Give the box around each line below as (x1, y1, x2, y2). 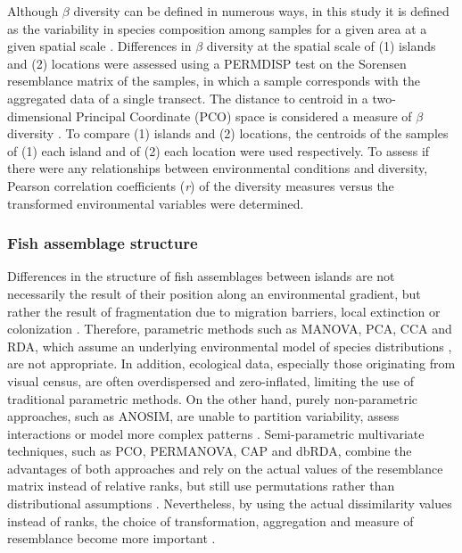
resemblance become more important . (7, 529, 216, 548)
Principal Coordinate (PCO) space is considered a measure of (76, 106, 412, 125)
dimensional (7, 106, 72, 125)
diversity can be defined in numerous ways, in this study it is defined (73, 2, 450, 20)
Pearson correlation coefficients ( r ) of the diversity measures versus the (7, 176, 394, 194)
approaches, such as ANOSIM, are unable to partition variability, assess (7, 407, 400, 425)
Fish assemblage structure (7, 232, 198, 254)
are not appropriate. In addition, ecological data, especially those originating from (7, 354, 456, 373)
